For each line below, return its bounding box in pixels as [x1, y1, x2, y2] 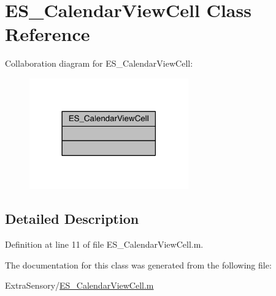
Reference [5, 21, 90, 46]
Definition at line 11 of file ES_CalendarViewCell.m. [5, 238, 204, 251]
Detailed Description [5, 209, 139, 228]
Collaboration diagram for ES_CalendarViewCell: [5, 57, 193, 70]
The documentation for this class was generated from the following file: [5, 258, 272, 271]
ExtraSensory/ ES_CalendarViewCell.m [5, 279, 154, 292]
